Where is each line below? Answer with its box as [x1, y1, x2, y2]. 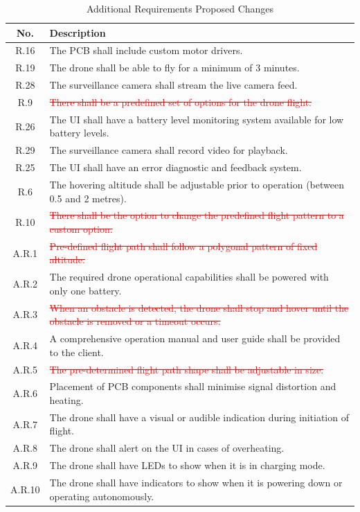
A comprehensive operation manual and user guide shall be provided [49, 331, 341, 346]
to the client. [49, 344, 104, 359]
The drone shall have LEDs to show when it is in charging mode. [49, 458, 325, 473]
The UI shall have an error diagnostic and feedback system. [49, 160, 302, 175]
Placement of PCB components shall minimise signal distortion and [49, 379, 336, 394]
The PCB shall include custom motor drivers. [49, 43, 243, 58]
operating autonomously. [49, 488, 154, 503]
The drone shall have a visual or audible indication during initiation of [49, 409, 349, 424]
